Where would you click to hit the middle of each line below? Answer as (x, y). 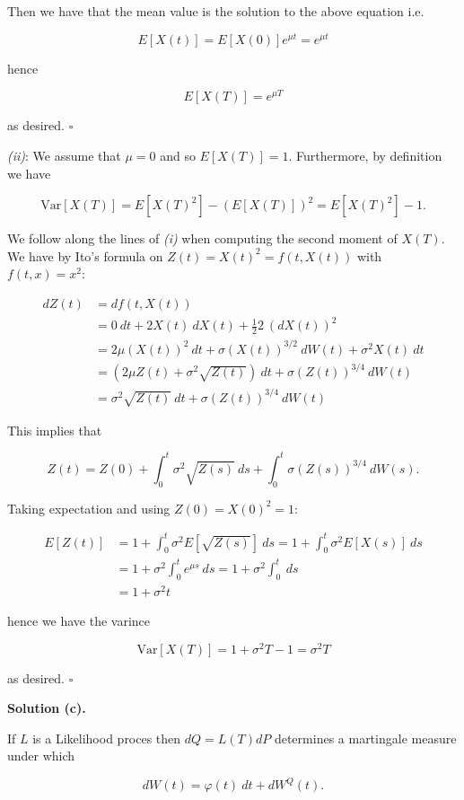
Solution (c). (47, 708)
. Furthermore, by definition (365, 155)
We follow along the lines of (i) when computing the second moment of (202, 238)
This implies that (55, 430)
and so (178, 155)
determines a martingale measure (365, 738)
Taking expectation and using (89, 508)
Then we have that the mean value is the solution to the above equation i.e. (216, 11)
